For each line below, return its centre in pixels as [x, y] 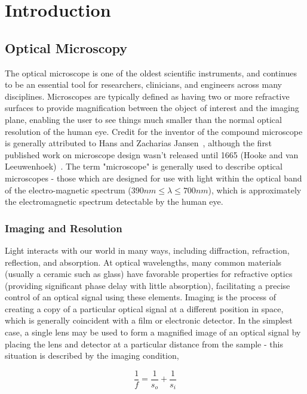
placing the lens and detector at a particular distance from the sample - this [144, 344]
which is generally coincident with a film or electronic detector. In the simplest [149, 320]
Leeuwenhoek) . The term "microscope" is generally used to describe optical [144, 166]
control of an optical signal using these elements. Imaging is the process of [141, 297]
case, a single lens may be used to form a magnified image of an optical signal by [153, 332]
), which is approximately [255, 190]
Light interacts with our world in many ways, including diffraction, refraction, [147, 250]
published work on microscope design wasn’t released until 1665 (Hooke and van [152, 154]
